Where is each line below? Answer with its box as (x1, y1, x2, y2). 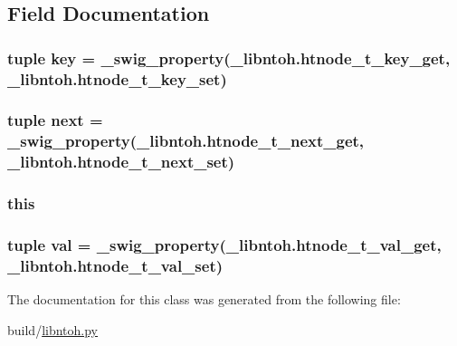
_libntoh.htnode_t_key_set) (7, 67, 227, 90)
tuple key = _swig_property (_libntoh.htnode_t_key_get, (7, 46, 451, 69)
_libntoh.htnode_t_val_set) (7, 254, 224, 276)
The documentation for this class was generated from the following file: (7, 290, 401, 309)
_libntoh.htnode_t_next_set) (7, 150, 235, 173)
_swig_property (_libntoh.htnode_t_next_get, (7, 130, 365, 152)
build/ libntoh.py (7, 320, 99, 339)
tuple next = (7, 109, 103, 131)
